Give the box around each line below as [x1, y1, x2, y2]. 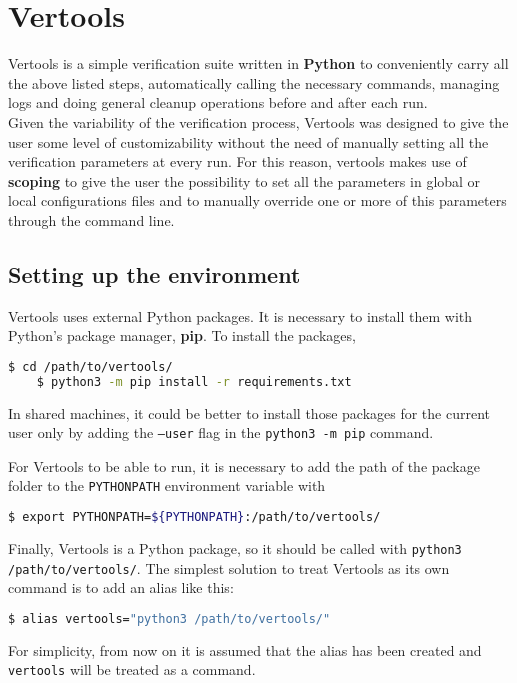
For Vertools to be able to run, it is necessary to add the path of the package [8, 455, 480, 476]
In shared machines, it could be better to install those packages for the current [8, 402, 491, 423]
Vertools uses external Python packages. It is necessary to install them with [8, 305, 473, 326]
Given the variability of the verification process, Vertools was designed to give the [8, 111, 509, 132]
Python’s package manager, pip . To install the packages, [8, 325, 356, 346]
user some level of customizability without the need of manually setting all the [8, 131, 489, 152]
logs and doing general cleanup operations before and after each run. [8, 92, 428, 113]
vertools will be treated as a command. [8, 659, 256, 680]
